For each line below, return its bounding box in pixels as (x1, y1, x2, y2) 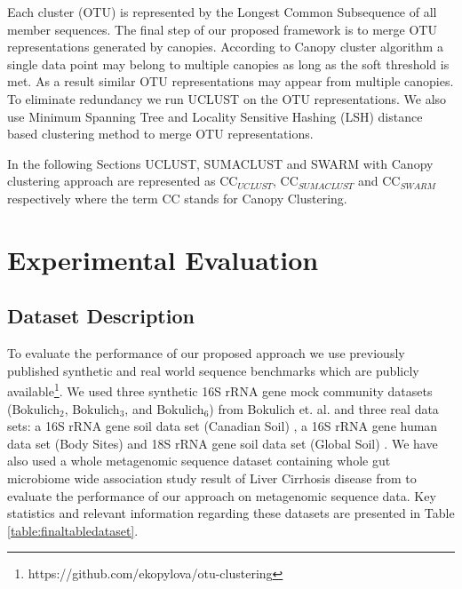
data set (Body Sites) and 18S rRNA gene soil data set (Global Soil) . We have (7, 434, 438, 452)
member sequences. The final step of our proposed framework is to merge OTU (7, 20, 437, 38)
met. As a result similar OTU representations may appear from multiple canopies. (7, 72, 454, 91)
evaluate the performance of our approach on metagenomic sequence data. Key (7, 486, 436, 505)
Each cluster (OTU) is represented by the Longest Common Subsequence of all (7, 3, 437, 20)
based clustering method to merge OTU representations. (7, 124, 314, 143)
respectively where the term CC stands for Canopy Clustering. (7, 188, 347, 207)
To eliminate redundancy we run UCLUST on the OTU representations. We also (7, 89, 447, 107)
